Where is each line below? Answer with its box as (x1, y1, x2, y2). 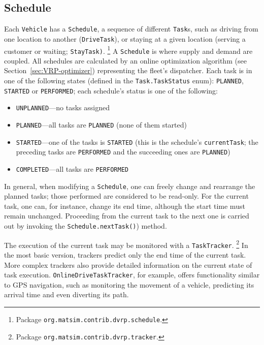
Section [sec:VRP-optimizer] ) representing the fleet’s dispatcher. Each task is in (4, 65, 252, 76)
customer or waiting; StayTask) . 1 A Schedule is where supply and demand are (4, 44, 253, 56)
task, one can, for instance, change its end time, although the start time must (4, 200, 245, 211)
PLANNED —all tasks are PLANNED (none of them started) (16, 119, 187, 130)
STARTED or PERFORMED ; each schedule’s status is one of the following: (4, 85, 218, 96)
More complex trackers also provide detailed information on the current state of (4, 259, 252, 270)
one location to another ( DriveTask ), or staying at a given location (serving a (4, 33, 246, 44)
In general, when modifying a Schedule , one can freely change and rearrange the (4, 180, 255, 191)
